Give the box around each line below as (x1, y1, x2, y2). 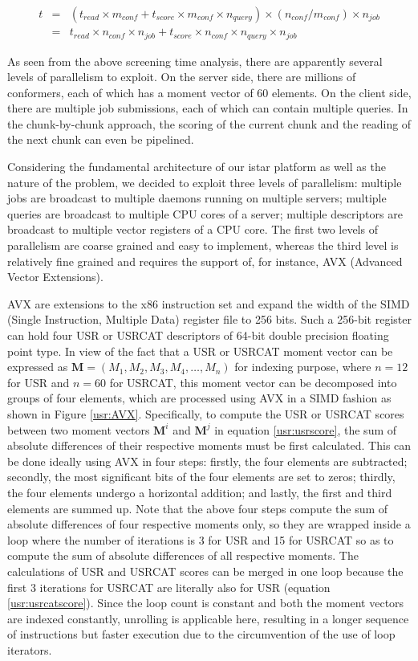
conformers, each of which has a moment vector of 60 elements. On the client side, (7, 84, 412, 100)
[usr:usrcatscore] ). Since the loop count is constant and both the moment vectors (7, 594, 404, 611)
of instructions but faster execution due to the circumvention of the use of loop (7, 626, 396, 643)
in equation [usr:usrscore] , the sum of (214, 421, 397, 438)
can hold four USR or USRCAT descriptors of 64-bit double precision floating (7, 327, 389, 344)
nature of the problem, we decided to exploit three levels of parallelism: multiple (7, 173, 402, 190)
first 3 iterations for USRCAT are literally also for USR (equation (7, 578, 331, 595)
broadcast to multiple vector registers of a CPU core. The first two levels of (7, 221, 378, 238)
